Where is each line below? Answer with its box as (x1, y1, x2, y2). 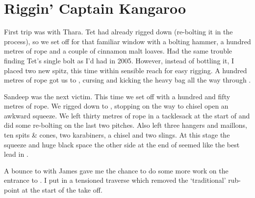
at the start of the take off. (22, 185, 102, 195)
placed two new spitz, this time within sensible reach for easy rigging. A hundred (4, 65, 247, 75)
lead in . (4, 149, 28, 159)
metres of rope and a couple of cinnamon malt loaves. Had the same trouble (4, 46, 232, 56)
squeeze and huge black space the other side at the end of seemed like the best (4, 139, 240, 149)
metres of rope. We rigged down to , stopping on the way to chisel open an (4, 101, 229, 111)
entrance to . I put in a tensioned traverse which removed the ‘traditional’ (4, 175, 226, 185)
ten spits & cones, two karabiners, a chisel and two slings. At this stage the (4, 130, 230, 140)
